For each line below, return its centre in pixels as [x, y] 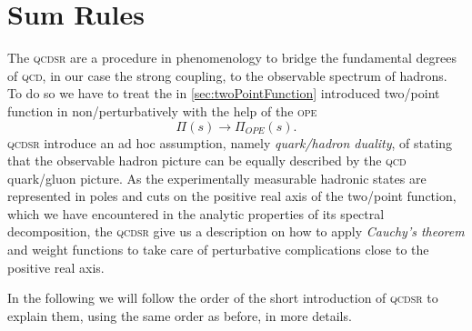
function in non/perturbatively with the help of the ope [162, 110]
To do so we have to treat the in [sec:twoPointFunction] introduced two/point [224, 93]
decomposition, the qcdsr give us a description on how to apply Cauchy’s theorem [236, 231]
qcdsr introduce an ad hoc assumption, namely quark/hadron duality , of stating [230, 142]
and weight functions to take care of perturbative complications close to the [218, 250]
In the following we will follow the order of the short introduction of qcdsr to [223, 298]
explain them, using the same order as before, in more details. [180, 315]
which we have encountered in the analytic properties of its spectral [196, 213]
